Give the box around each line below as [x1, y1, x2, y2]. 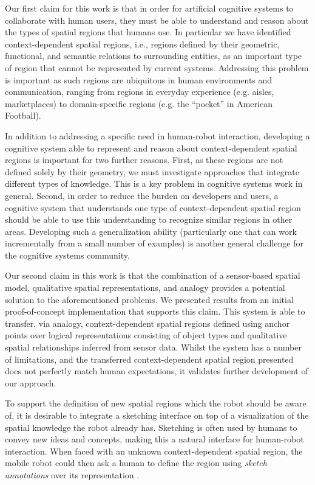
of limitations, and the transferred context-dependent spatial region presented [5, 352, 294, 365]
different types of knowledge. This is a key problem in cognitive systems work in [5, 177, 303, 190]
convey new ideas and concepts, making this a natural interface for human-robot [5, 433, 304, 445]
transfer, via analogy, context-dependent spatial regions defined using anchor [5, 316, 290, 329]
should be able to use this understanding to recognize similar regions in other [5, 213, 293, 226]
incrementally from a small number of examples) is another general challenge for [5, 237, 303, 249]
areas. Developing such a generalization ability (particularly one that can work [5, 225, 297, 237]
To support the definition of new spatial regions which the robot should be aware [5, 397, 307, 410]
